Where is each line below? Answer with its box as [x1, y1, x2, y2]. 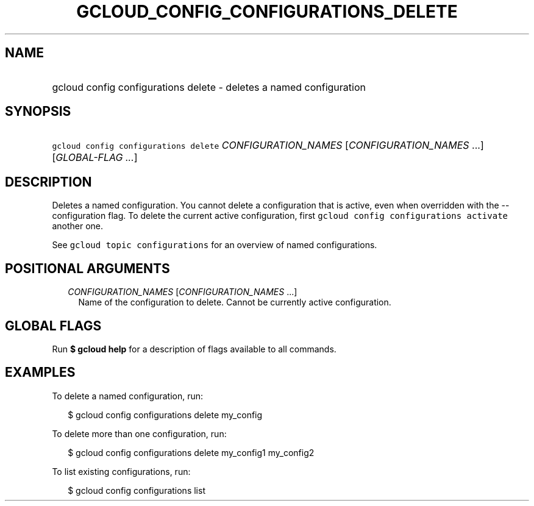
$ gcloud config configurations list [68, 485, 205, 496]
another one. [52, 221, 104, 232]
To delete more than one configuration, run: [52, 428, 227, 439]
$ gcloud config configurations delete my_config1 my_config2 [68, 447, 315, 458]
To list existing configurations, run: [52, 466, 191, 477]
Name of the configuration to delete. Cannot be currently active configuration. [78, 297, 391, 308]
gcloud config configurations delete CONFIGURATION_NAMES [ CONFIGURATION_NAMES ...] [52, 139, 484, 152]
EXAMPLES [5, 365, 76, 380]
